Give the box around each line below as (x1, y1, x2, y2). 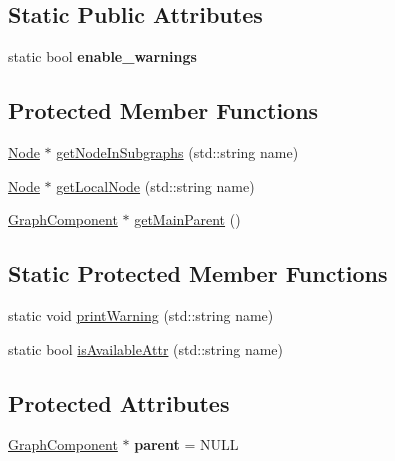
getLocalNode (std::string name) (56, 175, 255, 196)
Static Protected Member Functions (8, 258, 388, 289)
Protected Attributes (8, 387, 230, 418)
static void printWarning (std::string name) (8, 304, 274, 325)
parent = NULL (134, 434, 239, 455)
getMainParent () (134, 209, 241, 230)
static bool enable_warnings (8, 46, 197, 67)
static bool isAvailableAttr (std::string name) (8, 338, 283, 359)
